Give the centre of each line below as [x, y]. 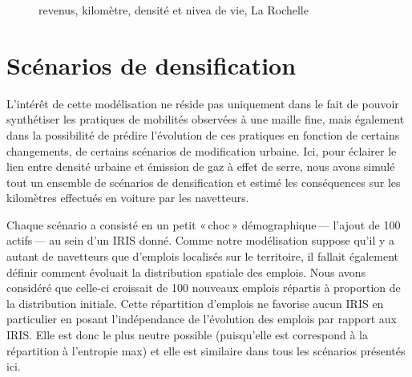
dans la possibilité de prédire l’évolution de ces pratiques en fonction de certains [203, 134]
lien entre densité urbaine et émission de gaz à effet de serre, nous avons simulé [201, 166]
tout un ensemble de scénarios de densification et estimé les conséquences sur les [204, 182]
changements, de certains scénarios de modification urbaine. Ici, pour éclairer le [202, 150]
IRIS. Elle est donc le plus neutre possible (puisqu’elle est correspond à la [187, 335]
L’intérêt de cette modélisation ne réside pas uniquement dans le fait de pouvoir [203, 103]
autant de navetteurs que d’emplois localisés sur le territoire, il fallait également [203, 256]
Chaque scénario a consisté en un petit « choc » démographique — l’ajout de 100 [204, 224]
